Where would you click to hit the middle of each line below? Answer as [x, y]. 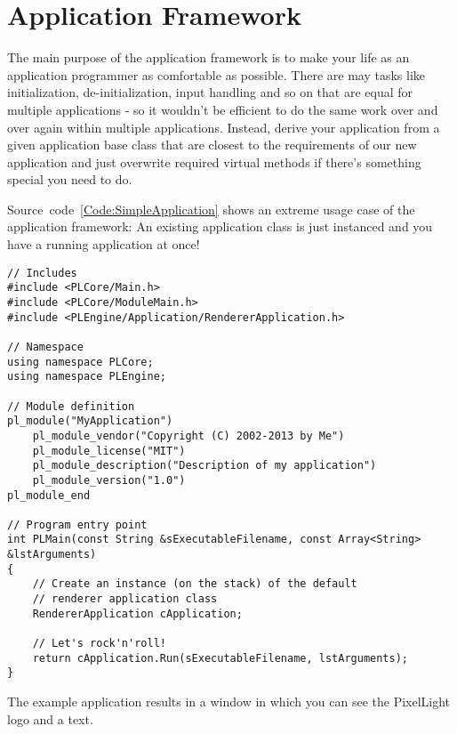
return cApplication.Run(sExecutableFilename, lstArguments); [220, 658]
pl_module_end [49, 495]
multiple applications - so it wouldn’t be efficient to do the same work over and [223, 109]
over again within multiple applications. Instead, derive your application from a [224, 127]
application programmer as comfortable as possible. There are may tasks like [216, 74]
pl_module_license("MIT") [109, 451]
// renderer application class [125, 599]
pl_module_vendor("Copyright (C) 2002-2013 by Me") [188, 436]
